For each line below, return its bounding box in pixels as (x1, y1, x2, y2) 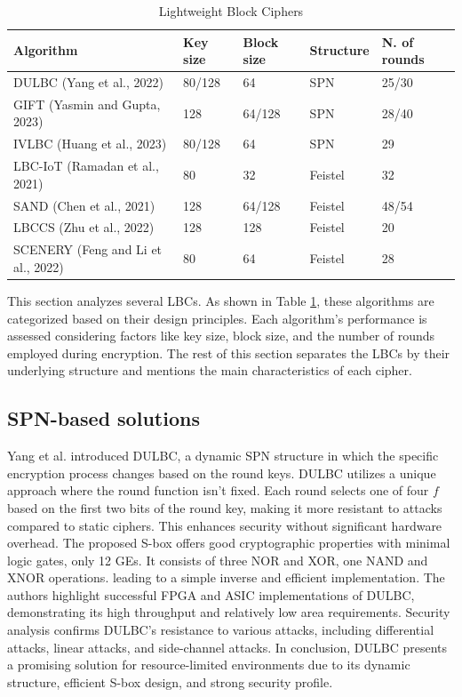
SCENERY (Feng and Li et (13, 240, 163, 259)
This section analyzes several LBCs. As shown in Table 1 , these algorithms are (7, 291, 434, 309)
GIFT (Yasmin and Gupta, (13, 94, 161, 113)
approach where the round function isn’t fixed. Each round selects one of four (7, 481, 429, 500)
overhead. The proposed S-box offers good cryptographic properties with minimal (7, 533, 450, 552)
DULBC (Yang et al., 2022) (13, 73, 163, 92)
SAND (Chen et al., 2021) (13, 196, 155, 214)
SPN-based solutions (7, 405, 200, 432)
